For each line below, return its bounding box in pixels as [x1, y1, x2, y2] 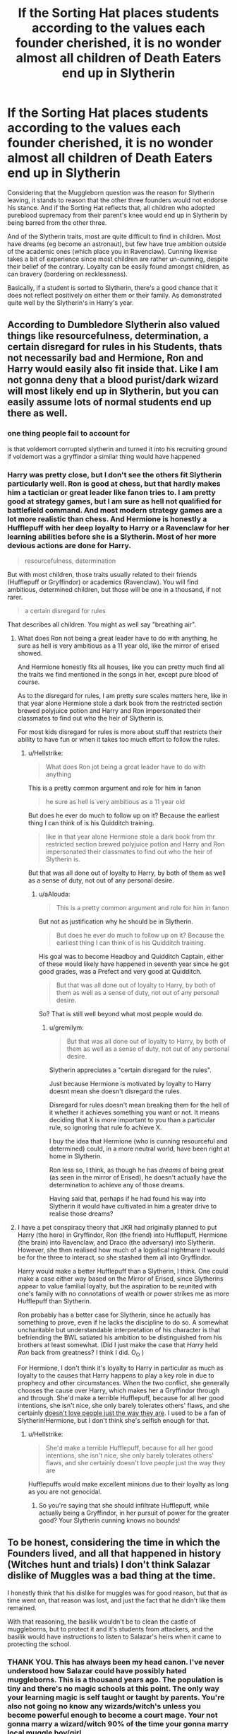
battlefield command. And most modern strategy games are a [7, 505, 223, 515]
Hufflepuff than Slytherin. [17, 1296, 92, 1305]
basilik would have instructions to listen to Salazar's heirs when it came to [7, 1632, 221, 1641]
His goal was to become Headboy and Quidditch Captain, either [38, 952, 224, 960]
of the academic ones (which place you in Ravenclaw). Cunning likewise [7, 247, 217, 255]
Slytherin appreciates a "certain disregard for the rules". [49, 1066, 212, 1074]
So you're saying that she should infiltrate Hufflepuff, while [38, 1501, 209, 1509]
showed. [17, 648, 43, 657]
